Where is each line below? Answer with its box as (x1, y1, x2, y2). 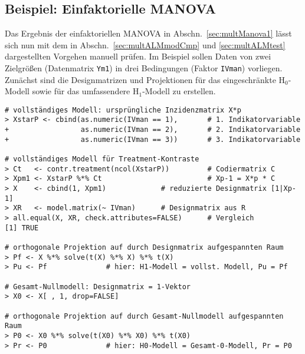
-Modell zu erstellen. (142, 85, 216, 97)
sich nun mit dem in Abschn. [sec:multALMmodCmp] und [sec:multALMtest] (5, 38, 286, 51)
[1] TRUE (5, 223, 39, 232)
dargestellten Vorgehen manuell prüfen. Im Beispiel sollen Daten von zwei (5, 50, 271, 62)
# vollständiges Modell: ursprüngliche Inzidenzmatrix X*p (5, 105, 241, 114)
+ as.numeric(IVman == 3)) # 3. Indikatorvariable (5, 135, 301, 144)
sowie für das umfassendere (32, 85, 130, 97)
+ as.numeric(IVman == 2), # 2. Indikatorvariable (5, 125, 301, 134)
